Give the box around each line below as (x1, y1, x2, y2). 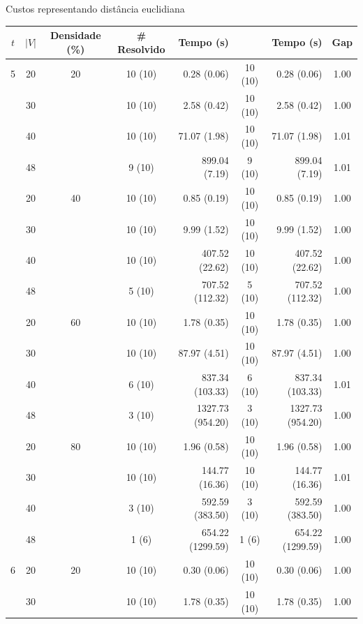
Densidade (50, 28, 101, 43)
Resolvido (117, 41, 165, 56)
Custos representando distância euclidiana (6, 1, 185, 15)
